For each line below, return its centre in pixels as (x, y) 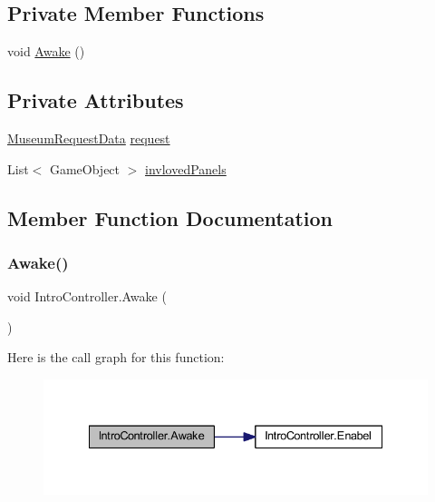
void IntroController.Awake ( (87, 296)
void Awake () (46, 51)
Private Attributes (96, 100)
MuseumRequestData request (89, 138)
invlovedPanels (186, 168)
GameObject (85, 168)
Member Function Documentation (170, 217)
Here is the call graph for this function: (116, 357)
